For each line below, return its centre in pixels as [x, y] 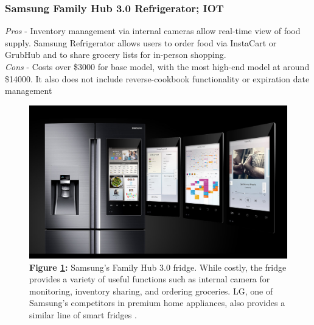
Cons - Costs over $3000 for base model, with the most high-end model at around [157, 66]
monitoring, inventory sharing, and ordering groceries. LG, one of [151, 291]
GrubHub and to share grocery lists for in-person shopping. [116, 55]
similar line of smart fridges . [83, 315]
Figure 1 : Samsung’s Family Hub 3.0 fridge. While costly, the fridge [158, 267]
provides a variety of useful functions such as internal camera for [150, 279]
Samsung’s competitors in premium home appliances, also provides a [157, 303]
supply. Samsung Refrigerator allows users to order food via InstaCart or [141, 42]
